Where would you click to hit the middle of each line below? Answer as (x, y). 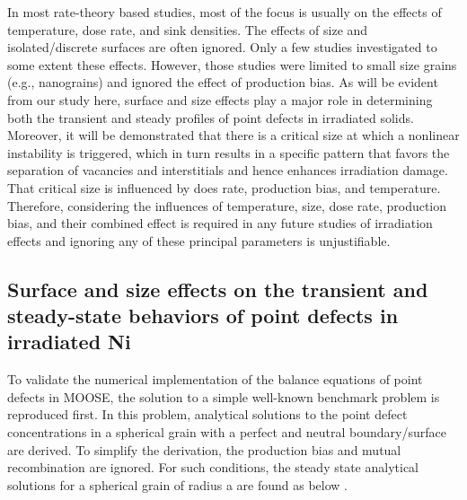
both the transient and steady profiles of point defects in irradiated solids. (211, 117)
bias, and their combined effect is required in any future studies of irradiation (220, 223)
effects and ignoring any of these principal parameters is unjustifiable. (199, 240)
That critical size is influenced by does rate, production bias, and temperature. (224, 187)
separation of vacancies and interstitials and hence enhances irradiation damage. (228, 170)
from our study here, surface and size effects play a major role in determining (220, 99)
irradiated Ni (69, 342)
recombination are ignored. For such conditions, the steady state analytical (213, 467)
